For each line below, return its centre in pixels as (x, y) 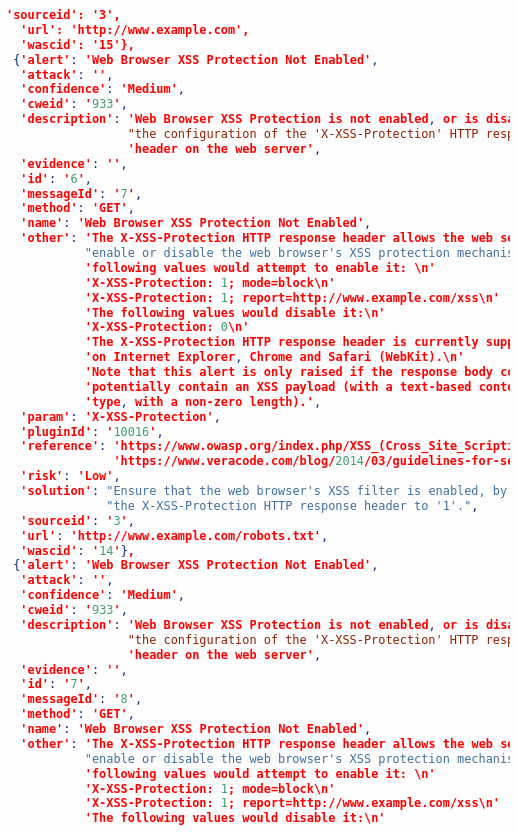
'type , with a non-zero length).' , (203, 401)
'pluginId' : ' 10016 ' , (92, 431)
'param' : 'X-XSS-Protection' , (120, 416)
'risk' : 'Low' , (70, 476)
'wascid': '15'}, (77, 44)
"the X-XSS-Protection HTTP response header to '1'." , (292, 505)
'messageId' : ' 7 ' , (81, 193)
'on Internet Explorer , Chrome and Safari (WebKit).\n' (274, 357)
